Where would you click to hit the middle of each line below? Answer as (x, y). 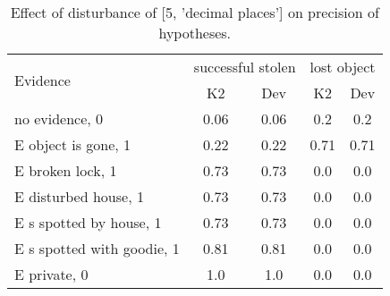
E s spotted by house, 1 (88, 222)
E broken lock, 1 (66, 170)
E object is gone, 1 (73, 144)
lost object (343, 67)
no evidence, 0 (59, 118)
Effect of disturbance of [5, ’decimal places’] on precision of (195, 12)
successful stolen (245, 67)
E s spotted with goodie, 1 (97, 248)
